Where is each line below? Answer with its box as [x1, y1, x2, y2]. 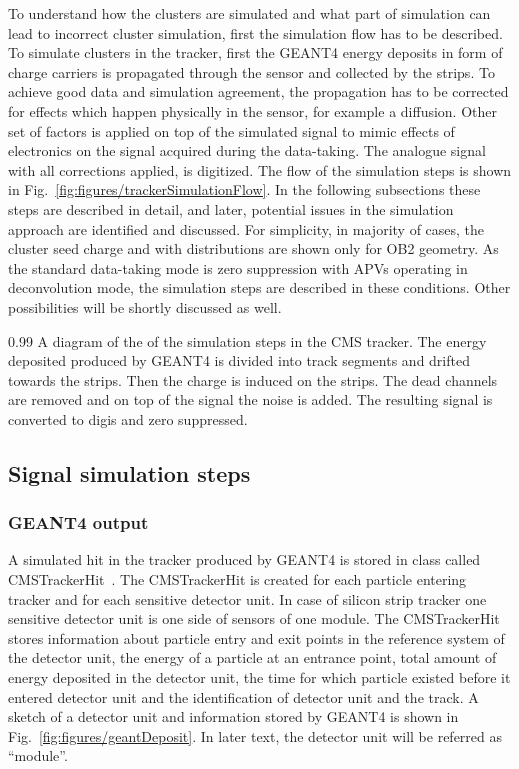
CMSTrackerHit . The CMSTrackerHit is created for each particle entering [8, 569, 467, 590]
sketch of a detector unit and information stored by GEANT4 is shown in [8, 706, 459, 727]
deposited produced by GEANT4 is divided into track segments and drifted [8, 350, 470, 371]
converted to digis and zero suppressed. [8, 408, 248, 429]
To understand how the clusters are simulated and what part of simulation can [8, 3, 491, 23]
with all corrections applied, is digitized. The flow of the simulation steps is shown [8, 159, 512, 180]
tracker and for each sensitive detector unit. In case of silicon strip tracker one [8, 588, 487, 609]
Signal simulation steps [8, 457, 251, 488]
